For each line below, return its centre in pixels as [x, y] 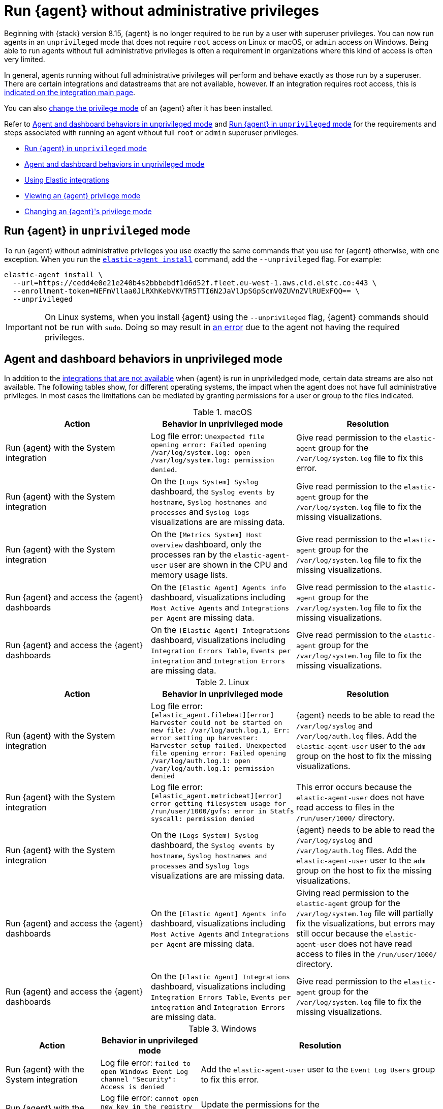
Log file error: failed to [145, 1063]
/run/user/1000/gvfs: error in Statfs [222, 811]
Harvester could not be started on [216, 723]
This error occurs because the [354, 787]
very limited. [25, 59]
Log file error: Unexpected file [208, 436]
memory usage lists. [189, 575]
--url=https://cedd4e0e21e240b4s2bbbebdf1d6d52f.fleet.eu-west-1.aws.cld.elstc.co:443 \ [195, 283]
